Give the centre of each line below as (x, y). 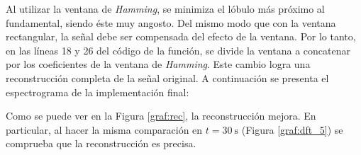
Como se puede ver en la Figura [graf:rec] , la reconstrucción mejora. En (161, 116)
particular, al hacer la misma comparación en (104, 129)
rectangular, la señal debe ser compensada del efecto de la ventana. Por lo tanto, (181, 36)
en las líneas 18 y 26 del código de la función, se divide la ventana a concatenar (178, 50)
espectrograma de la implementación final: (98, 92)
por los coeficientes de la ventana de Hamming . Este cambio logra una (158, 64)
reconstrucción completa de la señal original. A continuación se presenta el (167, 77)
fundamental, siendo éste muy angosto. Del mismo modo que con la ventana (171, 22)
